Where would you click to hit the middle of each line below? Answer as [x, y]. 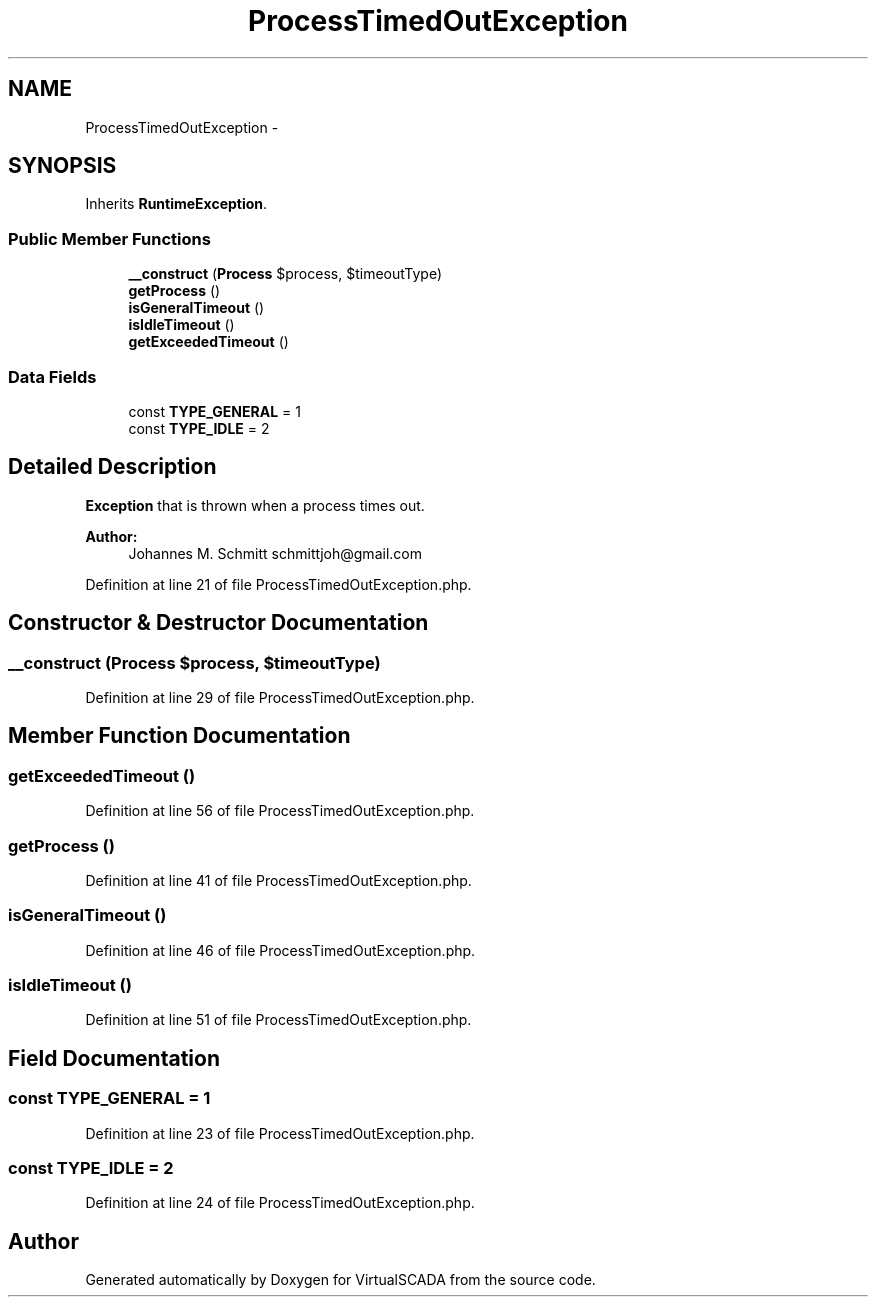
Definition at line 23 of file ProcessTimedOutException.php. [280, 1133]
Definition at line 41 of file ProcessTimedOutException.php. [278, 880]
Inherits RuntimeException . [176, 204]
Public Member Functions [109, 238]
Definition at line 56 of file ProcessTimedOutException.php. [280, 811]
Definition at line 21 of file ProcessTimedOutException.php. [278, 584]
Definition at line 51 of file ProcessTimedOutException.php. [278, 1020]
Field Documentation [114, 1058]
